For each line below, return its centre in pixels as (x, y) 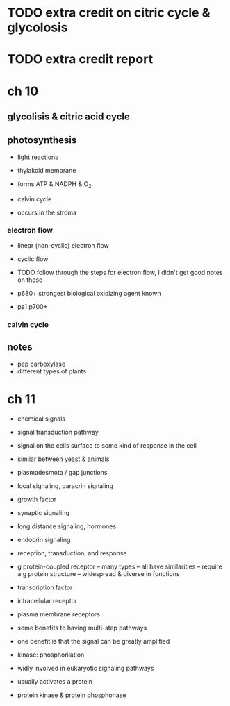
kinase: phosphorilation (51, 655)
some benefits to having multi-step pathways (82, 628)
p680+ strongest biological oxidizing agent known (89, 293)
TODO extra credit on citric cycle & (109, 13)
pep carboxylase (41, 364)
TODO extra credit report (80, 59)
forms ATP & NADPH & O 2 (54, 184)
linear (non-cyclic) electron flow (63, 245)
